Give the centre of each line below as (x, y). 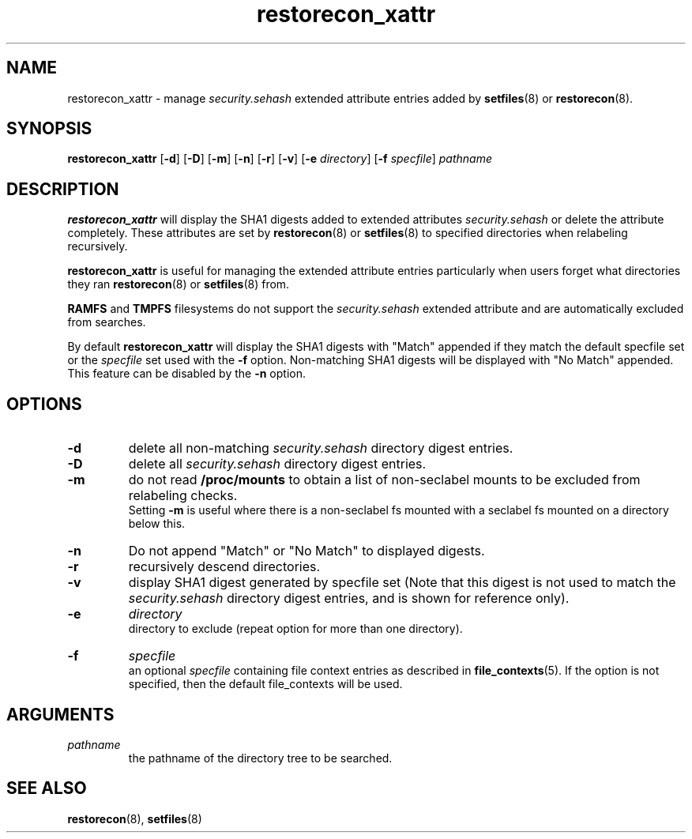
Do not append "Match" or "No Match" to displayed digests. (307, 551)
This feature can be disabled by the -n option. (186, 374)
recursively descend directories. (224, 567)
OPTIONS (44, 404)
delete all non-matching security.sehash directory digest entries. (321, 448)
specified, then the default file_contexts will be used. (265, 684)
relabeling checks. (183, 496)
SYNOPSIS (49, 129)
